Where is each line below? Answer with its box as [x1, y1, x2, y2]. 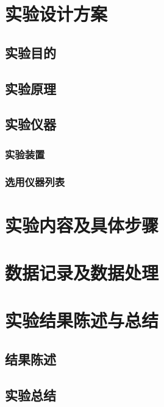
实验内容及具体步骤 [5, 212, 159, 237]
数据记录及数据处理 [5, 260, 159, 285]
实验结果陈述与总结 [5, 308, 159, 333]
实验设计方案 [5, 1, 108, 26]
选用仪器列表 [5, 174, 65, 189]
